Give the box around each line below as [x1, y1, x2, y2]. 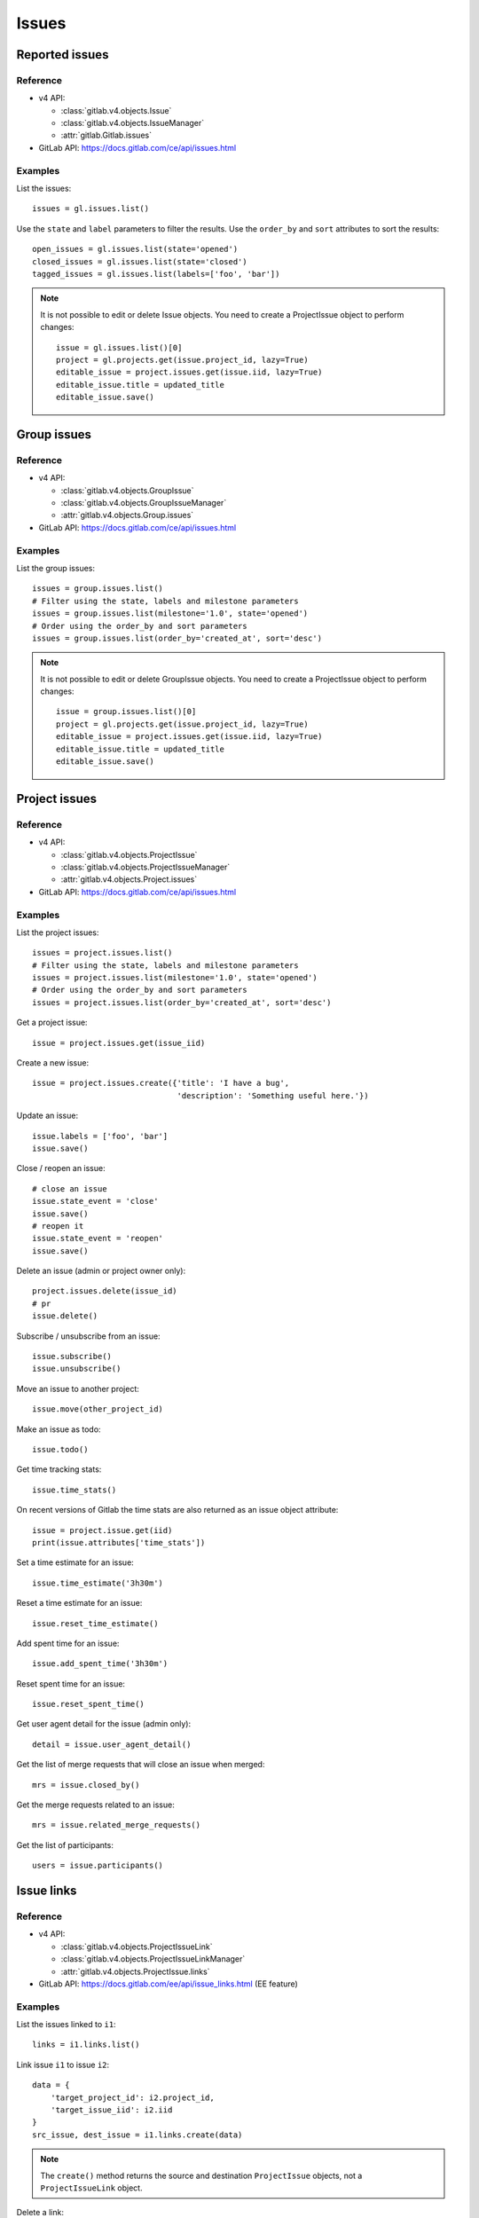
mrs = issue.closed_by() [32, 1780, 140, 1789]
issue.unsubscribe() [32, 1364, 122, 1374]
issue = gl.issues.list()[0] [56, 342, 183, 352]
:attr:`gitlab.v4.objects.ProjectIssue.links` [60, 1966, 210, 1977]
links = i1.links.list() [32, 2040, 140, 2049]
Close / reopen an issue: [16, 1163, 106, 1174]
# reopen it [32, 1221, 84, 1231]
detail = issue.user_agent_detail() [32, 1739, 192, 1750]
